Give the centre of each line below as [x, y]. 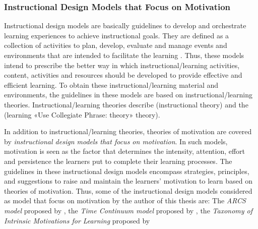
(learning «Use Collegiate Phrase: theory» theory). [82, 114]
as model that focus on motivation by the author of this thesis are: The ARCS [125, 201]
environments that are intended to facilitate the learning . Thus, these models [124, 55]
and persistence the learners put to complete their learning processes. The [118, 161]
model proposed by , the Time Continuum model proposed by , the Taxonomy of [128, 210]
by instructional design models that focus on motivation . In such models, [116, 141]
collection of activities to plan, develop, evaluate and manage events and [116, 45]
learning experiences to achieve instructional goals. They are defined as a [117, 35]
